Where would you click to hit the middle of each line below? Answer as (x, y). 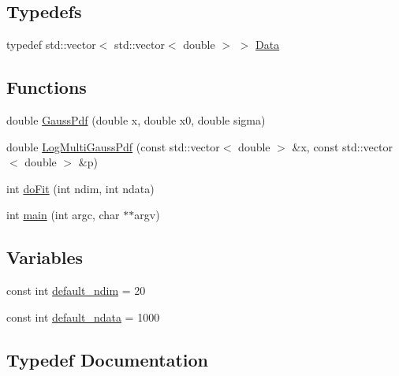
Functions (47, 87)
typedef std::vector (51, 45)
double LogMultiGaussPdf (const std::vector (113, 146)
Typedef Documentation (107, 359)
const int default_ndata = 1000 (83, 316)
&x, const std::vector (342, 146)
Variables (45, 257)
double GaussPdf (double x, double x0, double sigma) (136, 120)
